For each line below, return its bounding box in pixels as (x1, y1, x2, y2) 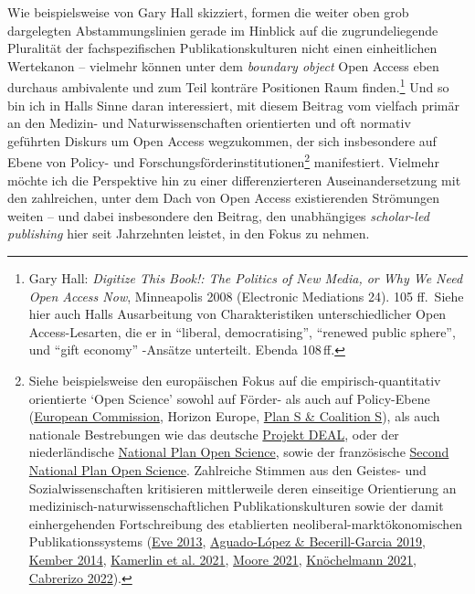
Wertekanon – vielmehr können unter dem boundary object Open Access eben (7, 56, 439, 75)
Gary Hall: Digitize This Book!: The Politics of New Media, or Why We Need (28, 269, 463, 288)
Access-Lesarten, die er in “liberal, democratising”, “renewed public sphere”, (28, 322, 456, 341)
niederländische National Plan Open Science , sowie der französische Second (28, 442, 449, 461)
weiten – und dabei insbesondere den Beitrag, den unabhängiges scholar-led (7, 206, 429, 225)
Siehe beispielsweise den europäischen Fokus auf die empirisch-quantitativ (28, 371, 441, 389)
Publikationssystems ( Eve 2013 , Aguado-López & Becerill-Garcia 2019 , (28, 532, 426, 551)
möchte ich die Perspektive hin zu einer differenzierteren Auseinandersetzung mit (7, 170, 461, 189)
